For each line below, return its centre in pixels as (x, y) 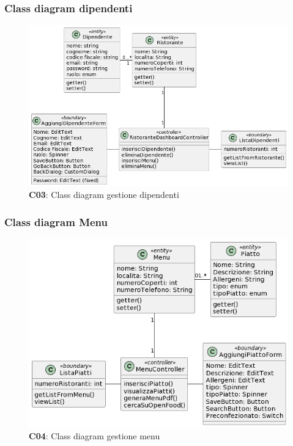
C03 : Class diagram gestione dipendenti (104, 195)
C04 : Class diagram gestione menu (95, 435)
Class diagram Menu (56, 221)
